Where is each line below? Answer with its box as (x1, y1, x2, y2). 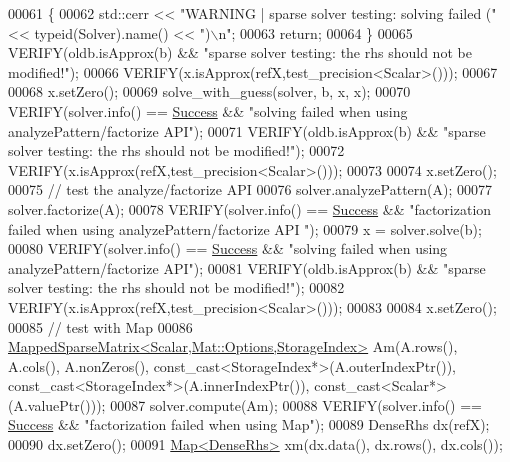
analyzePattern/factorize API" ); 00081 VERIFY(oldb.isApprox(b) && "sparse (8, 257, 486, 278)
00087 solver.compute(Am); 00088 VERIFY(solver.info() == (110, 394, 482, 415)
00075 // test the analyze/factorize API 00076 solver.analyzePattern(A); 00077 (8, 179, 493, 200)
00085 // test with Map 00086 (8, 316, 193, 337)
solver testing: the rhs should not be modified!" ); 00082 (8, 277, 345, 298)
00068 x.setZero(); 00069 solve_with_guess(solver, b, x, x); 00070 (8, 81, 411, 102)
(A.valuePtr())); (8, 394, 106, 415)
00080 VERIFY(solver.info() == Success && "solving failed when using (8, 238, 448, 259)
